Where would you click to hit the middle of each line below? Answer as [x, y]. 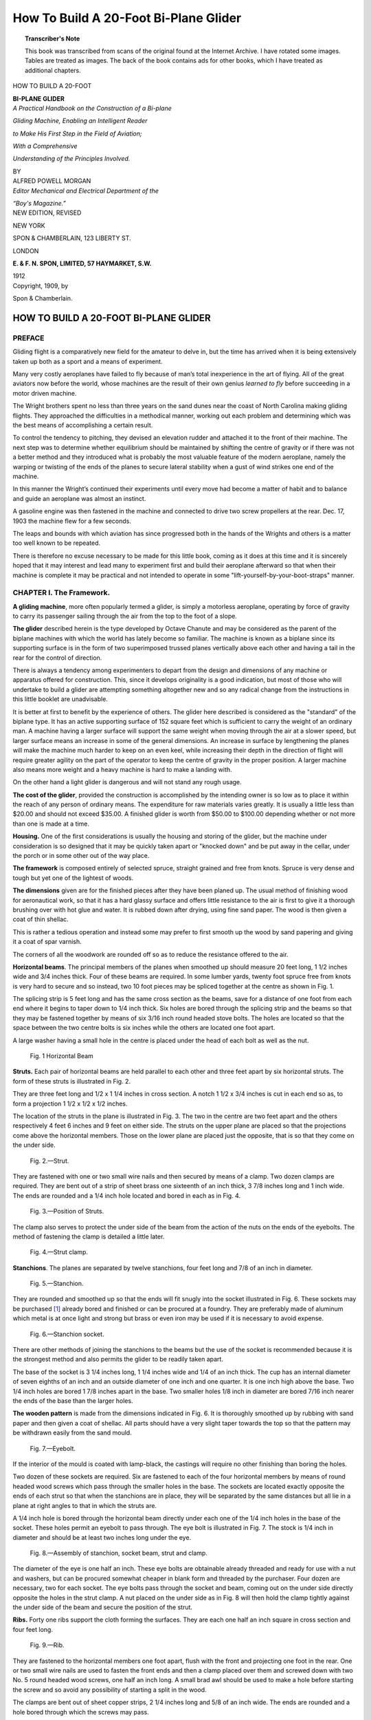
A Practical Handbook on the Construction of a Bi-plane [92, 108]
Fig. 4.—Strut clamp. [59, 1252]
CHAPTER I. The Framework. [61, 593]
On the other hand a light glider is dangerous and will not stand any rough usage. [127, 782]
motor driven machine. [45, 393]
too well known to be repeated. [57, 543]
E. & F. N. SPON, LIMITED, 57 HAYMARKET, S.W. [82, 263]
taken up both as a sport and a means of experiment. [88, 361]
